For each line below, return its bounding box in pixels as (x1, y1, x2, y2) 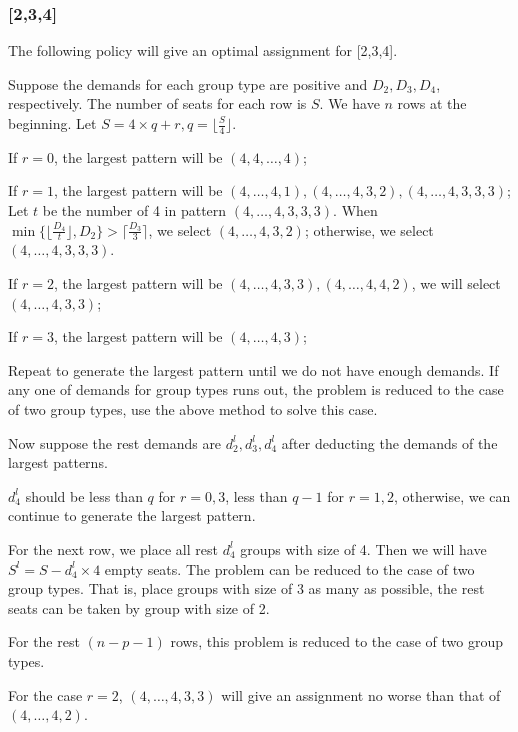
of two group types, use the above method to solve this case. (8, 399, 378, 419)
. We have (319, 93, 380, 114)
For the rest (8, 631, 80, 652)
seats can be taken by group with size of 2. (8, 597, 270, 618)
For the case (8, 684, 83, 705)
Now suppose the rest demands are (8, 432, 222, 453)
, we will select (411, 273, 501, 294)
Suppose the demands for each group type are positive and (8, 73, 368, 94)
